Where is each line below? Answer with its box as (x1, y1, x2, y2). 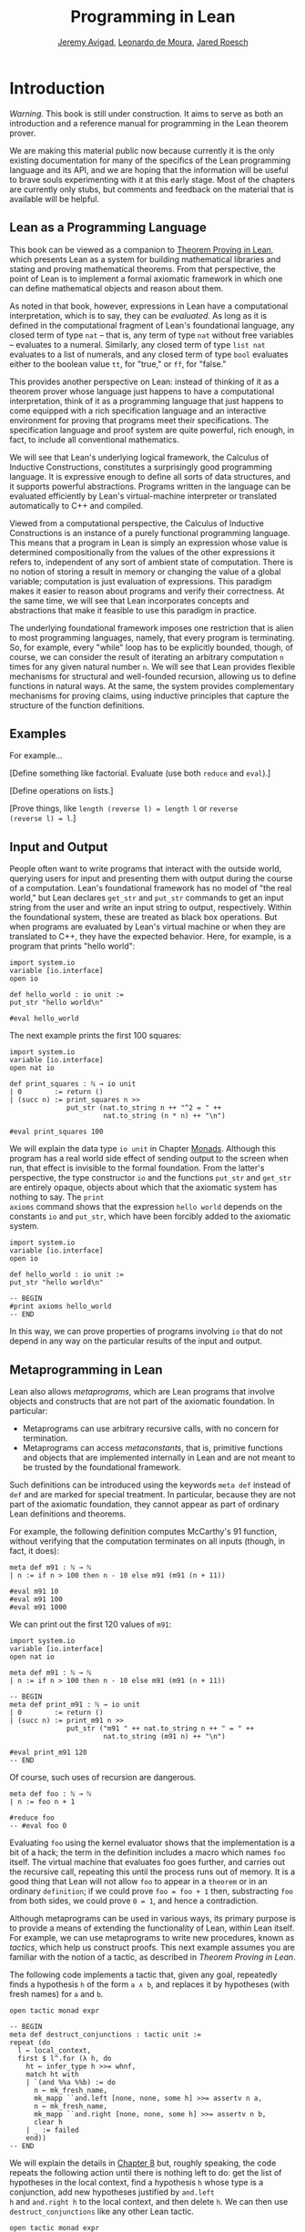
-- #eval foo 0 (9, 1821, 67, 1831)
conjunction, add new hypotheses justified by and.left (9, 2186, 216, 2197)
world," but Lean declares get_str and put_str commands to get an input (9, 892, 284, 903)
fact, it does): (9, 1545, 59, 1556)
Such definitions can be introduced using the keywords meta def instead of (9, 1479, 291, 1490)
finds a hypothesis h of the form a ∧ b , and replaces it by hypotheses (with (9, 1978, 290, 1990)
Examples (9, 725, 66, 741)
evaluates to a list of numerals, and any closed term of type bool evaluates (9, 349, 289, 360)
